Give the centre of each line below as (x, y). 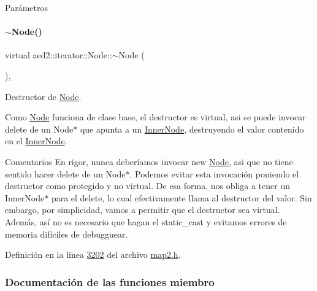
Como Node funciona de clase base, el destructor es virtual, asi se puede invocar (155, 117)
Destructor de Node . (43, 96)
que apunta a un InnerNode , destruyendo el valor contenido (192, 129)
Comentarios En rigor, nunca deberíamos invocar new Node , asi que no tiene (149, 161)
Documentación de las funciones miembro (110, 281)
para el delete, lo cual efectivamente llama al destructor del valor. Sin (181, 197)
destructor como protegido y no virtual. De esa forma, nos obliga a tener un (147, 186)
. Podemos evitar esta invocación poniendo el (214, 173)
